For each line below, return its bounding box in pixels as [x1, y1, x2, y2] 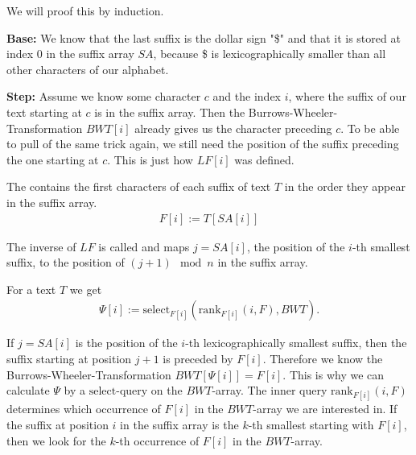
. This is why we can [282, 366, 385, 383]
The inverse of [6, 238, 76, 254]
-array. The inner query [212, 382, 327, 399]
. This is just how [107, 151, 193, 168]
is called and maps [98, 238, 190, 254]
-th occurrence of [115, 432, 200, 449]
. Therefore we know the [262, 350, 383, 366]
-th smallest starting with [248, 416, 374, 432]
